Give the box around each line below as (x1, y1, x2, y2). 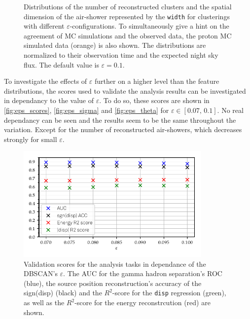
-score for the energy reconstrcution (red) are (74, 297, 211, 308)
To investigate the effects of (4, 76, 87, 86)
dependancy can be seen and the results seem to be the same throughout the (4, 114, 236, 125)
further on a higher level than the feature (94, 76, 219, 86)
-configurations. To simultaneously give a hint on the (70, 21, 229, 31)
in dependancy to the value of (4, 95, 94, 106)
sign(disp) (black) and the (24, 287, 102, 298)
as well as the (24, 297, 65, 308)
